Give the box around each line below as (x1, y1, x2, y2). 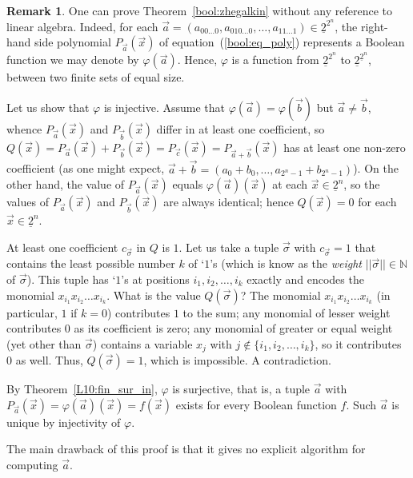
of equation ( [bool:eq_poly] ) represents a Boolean (159, 34, 405, 50)
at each (272, 176, 308, 193)
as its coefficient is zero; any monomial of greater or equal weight (74, 320, 393, 337)
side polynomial (34, 34, 111, 50)
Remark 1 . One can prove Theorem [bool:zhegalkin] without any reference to (6, 2, 393, 18)
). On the (353, 160, 399, 177)
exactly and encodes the (247, 270, 364, 287)
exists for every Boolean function (175, 396, 337, 412)
